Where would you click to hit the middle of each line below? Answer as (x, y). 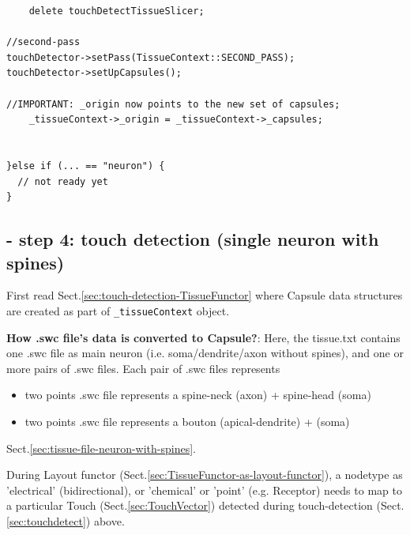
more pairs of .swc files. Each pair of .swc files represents (143, 368)
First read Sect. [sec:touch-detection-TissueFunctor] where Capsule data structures (205, 295)
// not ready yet (63, 181)
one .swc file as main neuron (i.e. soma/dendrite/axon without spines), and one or (205, 353)
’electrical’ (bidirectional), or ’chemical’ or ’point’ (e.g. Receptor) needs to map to (204, 490)
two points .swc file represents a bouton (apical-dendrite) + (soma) (187, 421)
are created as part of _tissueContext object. (118, 310)
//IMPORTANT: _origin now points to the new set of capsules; (173, 104)
